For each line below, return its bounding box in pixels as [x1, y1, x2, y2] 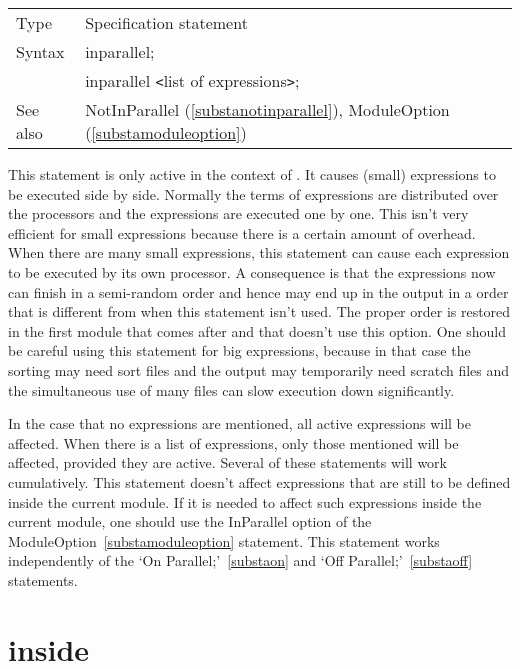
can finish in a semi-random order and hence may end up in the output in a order [8, 281, 509, 302]
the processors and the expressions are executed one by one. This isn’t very [8, 203, 469, 224]
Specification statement [85, 11, 248, 34]
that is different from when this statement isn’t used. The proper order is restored [8, 301, 511, 322]
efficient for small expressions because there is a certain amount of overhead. [8, 222, 476, 243]
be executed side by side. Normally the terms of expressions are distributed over [8, 183, 499, 204]
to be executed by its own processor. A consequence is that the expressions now [8, 261, 496, 282]
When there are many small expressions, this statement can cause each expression [8, 242, 510, 263]
